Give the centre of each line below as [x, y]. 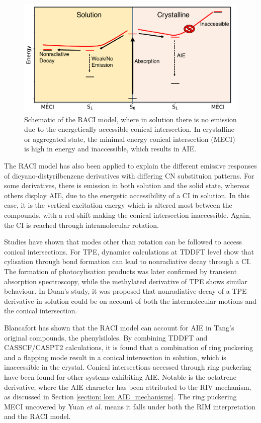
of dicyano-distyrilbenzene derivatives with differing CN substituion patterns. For [129, 175]
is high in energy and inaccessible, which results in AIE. [110, 149]
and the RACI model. [37, 416]
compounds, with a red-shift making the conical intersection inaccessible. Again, [127, 215]
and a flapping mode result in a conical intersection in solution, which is [115, 357]
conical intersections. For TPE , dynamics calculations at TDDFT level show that [129, 251]
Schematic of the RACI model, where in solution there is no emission [130, 119]
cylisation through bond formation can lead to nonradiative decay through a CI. [128, 261]
